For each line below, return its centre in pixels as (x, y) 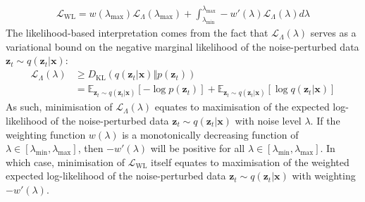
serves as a (333, 33)
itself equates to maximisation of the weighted (250, 162)
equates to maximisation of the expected (242, 107)
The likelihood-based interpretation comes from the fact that (137, 33)
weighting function (46, 134)
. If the (325, 120)
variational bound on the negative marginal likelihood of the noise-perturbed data (182, 46)
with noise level (268, 120)
